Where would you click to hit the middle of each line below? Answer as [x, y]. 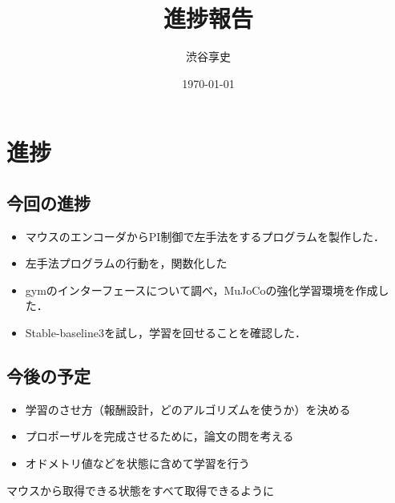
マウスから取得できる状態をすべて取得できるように [140, 490]
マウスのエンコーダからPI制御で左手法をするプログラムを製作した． [205, 236]
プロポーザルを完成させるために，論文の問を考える [159, 436]
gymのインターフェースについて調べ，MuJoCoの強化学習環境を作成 [202, 290]
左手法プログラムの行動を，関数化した [126, 263]
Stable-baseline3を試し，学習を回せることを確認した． [165, 333]
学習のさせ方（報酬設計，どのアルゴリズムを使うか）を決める [188, 409]
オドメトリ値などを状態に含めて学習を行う [137, 463]
